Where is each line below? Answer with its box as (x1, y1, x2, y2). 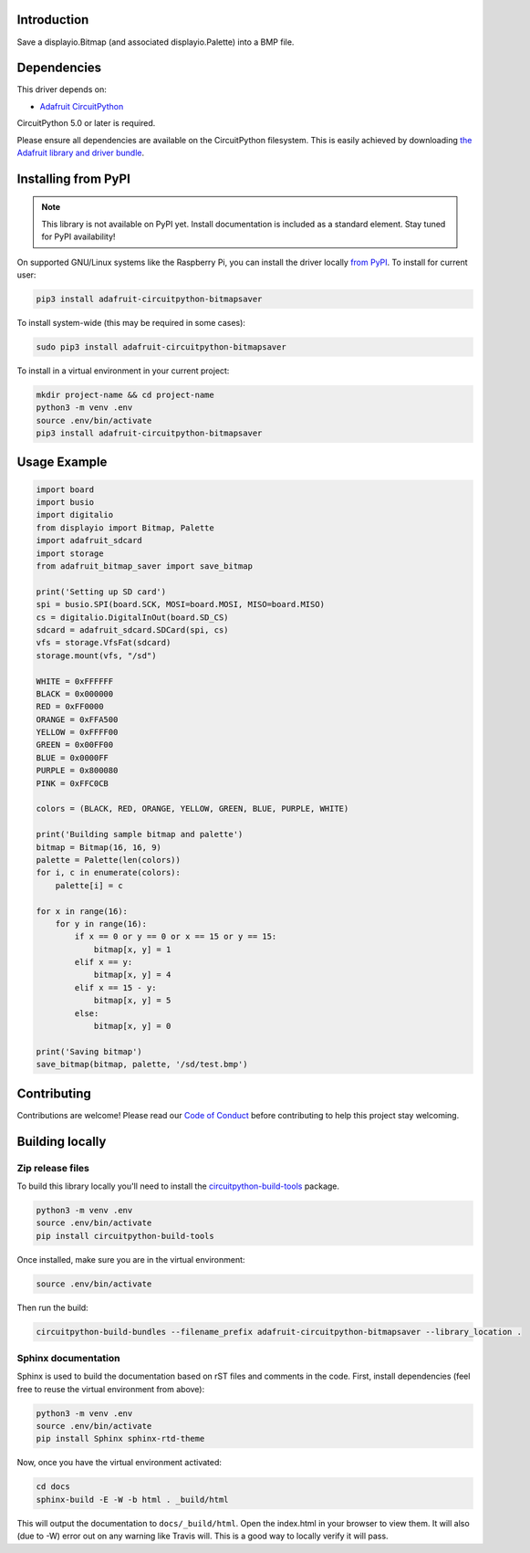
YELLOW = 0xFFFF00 (36, 727, 119, 738)
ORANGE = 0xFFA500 (36, 714, 119, 725)
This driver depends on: (16, 84, 107, 95)
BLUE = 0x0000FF (36, 752, 109, 762)
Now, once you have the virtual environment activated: (16, 1457, 223, 1468)
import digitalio (36, 509, 114, 520)
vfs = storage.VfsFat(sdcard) (36, 637, 171, 648)
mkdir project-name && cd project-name (36, 389, 214, 400)
